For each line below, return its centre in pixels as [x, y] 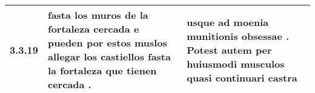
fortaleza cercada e [94, 29]
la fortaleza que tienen [102, 70]
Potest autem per [229, 50]
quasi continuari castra [242, 77]
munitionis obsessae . [238, 36]
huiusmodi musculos [236, 63]
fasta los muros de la [98, 15]
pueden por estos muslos [108, 43]
